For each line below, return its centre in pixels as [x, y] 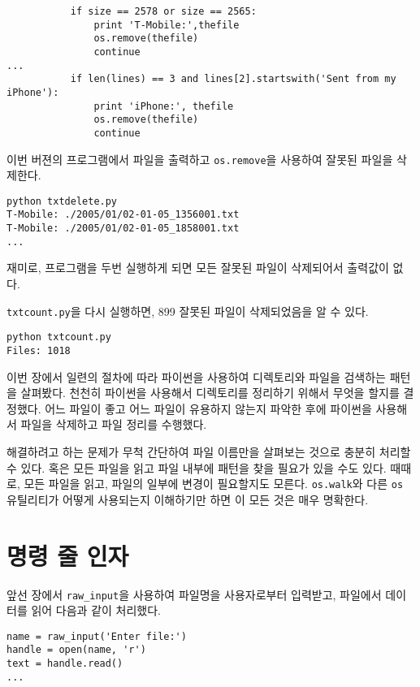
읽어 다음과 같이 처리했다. [96, 610]
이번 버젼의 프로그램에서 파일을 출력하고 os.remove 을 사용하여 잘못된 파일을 [200, 159]
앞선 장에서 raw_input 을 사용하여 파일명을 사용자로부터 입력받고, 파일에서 [194, 594]
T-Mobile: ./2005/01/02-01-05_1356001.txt [123, 215]
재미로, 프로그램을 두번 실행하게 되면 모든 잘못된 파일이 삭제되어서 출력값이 [198, 268]
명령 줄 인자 [68, 555]
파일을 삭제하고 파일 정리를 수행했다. [114, 424]
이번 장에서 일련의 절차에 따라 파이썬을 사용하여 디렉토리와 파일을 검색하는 [196, 376]
